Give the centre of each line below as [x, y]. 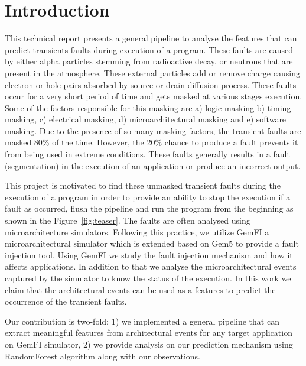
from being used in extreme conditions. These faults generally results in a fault [147, 154]
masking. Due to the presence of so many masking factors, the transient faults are [153, 130]
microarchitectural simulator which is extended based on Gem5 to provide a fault [152, 243]
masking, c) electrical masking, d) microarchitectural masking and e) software [146, 119]
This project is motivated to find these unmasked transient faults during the [143, 185]
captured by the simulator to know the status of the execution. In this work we [148, 278]
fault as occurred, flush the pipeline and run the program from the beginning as [149, 208]
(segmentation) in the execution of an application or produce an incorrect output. [153, 165]
